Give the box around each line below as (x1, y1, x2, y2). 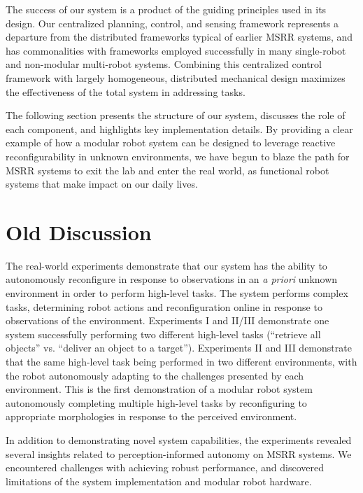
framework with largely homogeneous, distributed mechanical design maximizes (6, 70, 346, 85)
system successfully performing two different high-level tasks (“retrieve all (6, 326, 321, 341)
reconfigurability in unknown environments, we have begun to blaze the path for (6, 148, 350, 163)
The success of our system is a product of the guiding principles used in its (6, 2, 327, 16)
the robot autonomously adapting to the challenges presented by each (6, 368, 304, 382)
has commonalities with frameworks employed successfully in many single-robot (6, 43, 346, 57)
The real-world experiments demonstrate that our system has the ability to (6, 258, 327, 272)
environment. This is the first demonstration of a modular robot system (6, 382, 313, 396)
